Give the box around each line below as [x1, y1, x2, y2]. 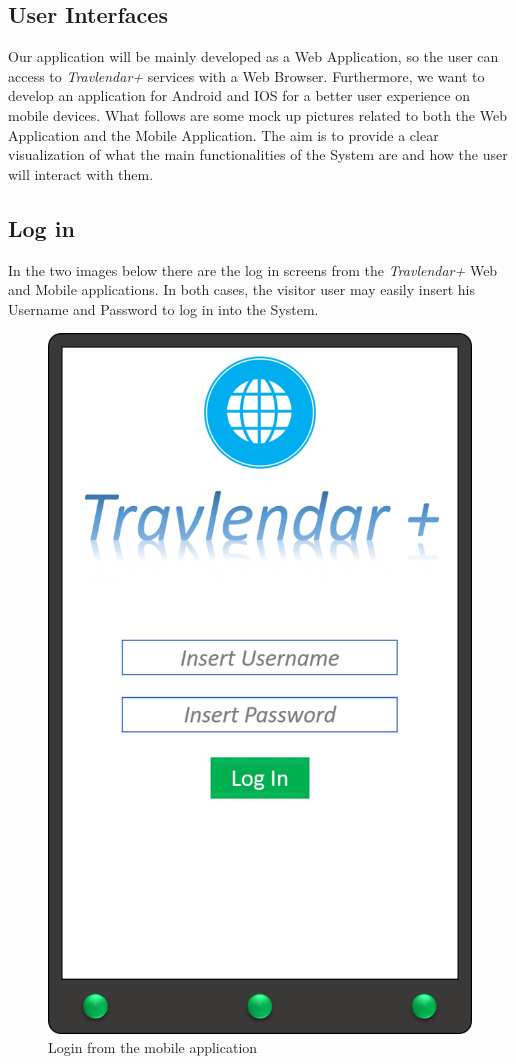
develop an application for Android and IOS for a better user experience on [8, 85, 470, 106]
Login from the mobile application [48, 1037, 258, 1058]
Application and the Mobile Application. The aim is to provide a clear [8, 124, 439, 145]
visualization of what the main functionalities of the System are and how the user [8, 144, 508, 165]
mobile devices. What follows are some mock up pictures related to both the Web [8, 104, 507, 125]
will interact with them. [8, 163, 154, 184]
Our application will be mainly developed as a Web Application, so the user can [8, 46, 499, 67]
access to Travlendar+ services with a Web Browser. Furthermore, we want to [8, 65, 485, 86]
